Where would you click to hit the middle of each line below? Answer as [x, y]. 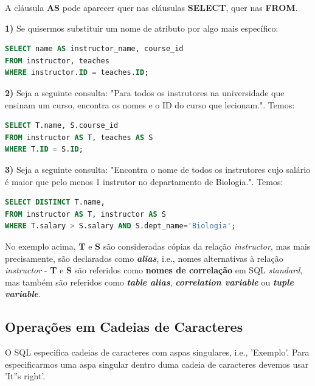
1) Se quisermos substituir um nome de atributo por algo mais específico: [142, 28]
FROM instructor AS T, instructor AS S [85, 214]
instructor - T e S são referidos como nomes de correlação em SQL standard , [154, 270]
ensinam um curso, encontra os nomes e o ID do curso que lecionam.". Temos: [150, 104]
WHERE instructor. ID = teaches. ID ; [77, 73]
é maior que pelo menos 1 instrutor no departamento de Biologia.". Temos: [144, 181]
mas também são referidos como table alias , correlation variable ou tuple [149, 282]
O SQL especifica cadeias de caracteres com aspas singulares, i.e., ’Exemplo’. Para [157, 352]
